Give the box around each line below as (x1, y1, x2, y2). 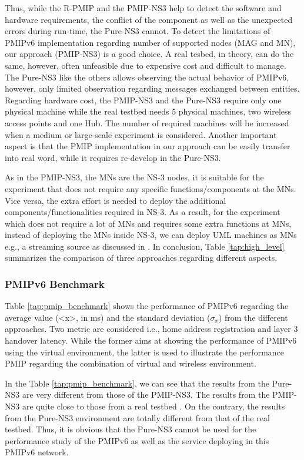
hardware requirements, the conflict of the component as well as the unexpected (5, 13, 293, 25)
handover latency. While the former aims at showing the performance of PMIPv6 (5, 334, 297, 347)
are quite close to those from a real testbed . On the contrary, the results (22, 400, 285, 412)
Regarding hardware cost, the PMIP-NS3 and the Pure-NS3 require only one (5, 93, 282, 106)
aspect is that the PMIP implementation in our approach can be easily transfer (5, 140, 290, 152)
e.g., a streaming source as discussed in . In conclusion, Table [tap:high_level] (5, 240, 285, 252)
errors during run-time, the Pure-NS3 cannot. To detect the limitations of (5, 25, 270, 37)
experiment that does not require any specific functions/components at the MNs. (5, 182, 296, 194)
